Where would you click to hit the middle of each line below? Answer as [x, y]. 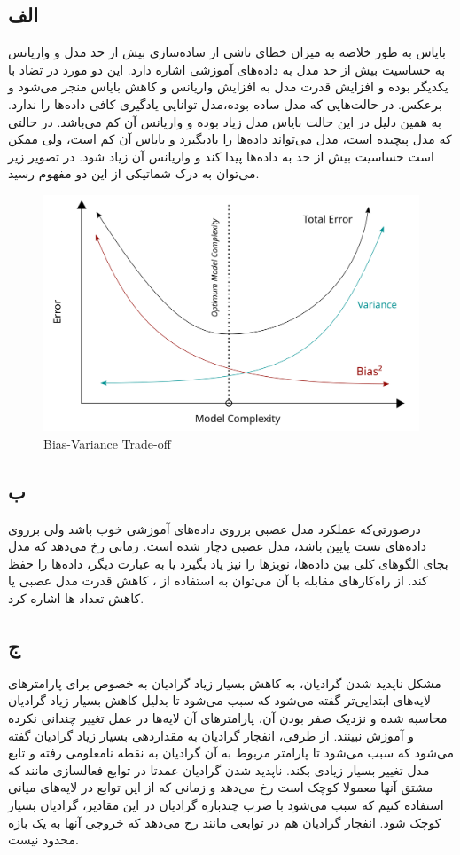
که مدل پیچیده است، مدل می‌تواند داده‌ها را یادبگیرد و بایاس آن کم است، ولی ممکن [230, 139]
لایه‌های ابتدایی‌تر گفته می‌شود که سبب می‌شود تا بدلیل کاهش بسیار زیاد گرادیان [219, 700]
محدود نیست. [43, 839]
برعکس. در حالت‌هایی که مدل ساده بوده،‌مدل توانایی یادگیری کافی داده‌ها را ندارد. [225, 103]
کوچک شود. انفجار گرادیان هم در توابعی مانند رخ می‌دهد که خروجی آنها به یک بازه [225, 822]
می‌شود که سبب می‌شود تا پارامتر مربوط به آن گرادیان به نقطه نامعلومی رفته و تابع [231, 753]
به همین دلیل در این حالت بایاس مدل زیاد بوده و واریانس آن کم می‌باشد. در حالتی [225, 121]
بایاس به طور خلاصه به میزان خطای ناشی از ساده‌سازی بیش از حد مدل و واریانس [227, 52]
